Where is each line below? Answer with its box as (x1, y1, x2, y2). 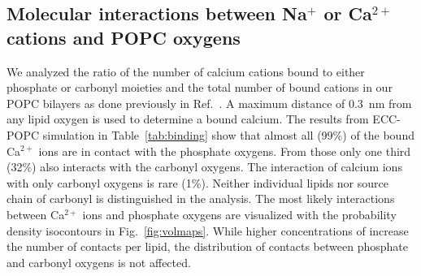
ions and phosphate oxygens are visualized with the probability (82, 205, 397, 222)
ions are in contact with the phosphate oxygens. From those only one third (38, 142, 411, 159)
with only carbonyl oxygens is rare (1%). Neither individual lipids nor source (7, 174, 388, 191)
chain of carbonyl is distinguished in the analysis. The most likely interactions (7, 190, 395, 207)
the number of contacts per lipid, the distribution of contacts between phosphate (7, 238, 408, 255)
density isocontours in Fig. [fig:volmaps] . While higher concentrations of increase (7, 222, 409, 239)
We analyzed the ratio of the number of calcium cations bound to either (7, 63, 365, 80)
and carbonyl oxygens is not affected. (7, 253, 191, 270)
